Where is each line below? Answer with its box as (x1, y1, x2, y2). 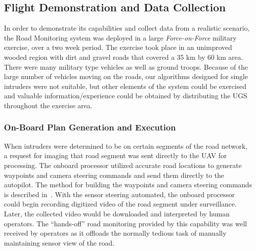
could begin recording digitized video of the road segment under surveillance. (4, 199, 237, 209)
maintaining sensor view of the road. (4, 237, 115, 248)
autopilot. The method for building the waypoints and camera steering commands (4, 179, 252, 190)
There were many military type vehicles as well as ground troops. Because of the (4, 61, 248, 72)
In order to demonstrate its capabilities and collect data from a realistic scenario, (4, 23, 250, 33)
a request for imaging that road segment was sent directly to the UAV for (4, 150, 227, 161)
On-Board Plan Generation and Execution (4, 121, 176, 133)
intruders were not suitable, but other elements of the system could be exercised (4, 81, 247, 91)
